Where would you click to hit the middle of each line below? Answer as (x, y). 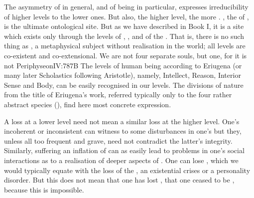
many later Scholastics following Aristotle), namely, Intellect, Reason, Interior (123, 75)
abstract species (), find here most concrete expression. (88, 104)
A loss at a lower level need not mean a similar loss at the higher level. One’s (122, 121)
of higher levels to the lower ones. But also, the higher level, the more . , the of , (127, 16)
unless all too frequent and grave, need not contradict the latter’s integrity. (118, 140)
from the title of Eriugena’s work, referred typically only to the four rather (118, 95)
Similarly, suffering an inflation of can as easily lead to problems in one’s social (124, 150)
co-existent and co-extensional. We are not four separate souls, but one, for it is (126, 55)
